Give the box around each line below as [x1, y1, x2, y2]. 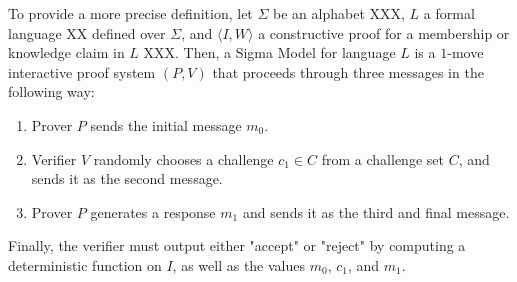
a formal [423, 3, 475, 23]
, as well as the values [172, 254, 306, 275]
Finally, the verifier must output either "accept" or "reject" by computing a [8, 235, 466, 256]
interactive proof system [8, 61, 156, 82]
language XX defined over [8, 22, 166, 43]
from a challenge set [321, 148, 444, 169]
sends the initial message [90, 114, 242, 135]
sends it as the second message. [31, 168, 223, 189]
